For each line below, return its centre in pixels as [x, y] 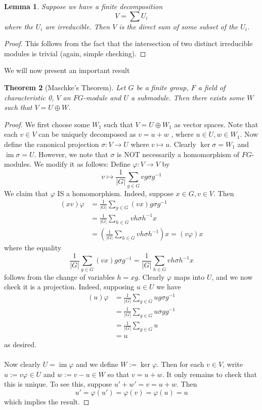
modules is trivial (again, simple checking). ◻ [75, 53]
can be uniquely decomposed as [87, 134]
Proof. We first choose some [47, 124]
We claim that [26, 193]
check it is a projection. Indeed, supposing [69, 287]
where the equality [33, 248]
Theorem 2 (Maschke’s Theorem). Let [65, 87]
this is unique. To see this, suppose [58, 384]
